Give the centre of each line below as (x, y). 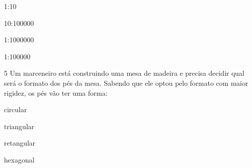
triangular (19, 126)
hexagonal (19, 159)
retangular (20, 143)
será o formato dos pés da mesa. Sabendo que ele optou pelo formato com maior (126, 83)
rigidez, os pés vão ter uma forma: (56, 92)
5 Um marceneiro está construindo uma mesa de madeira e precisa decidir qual (124, 73)
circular (15, 109)
